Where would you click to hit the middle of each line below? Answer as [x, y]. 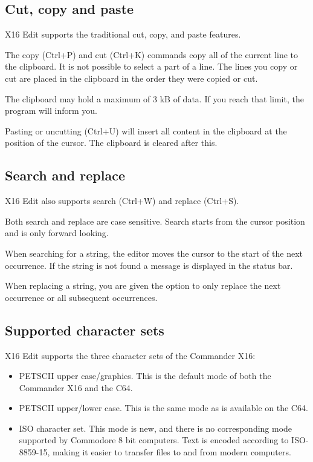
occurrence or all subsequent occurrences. [81, 297]
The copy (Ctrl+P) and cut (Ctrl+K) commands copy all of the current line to [151, 54]
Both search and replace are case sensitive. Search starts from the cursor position [155, 221]
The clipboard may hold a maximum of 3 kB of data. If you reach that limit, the [154, 98]
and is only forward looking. [57, 233]
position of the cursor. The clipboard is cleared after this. [111, 143]
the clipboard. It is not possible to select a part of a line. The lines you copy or [151, 66]
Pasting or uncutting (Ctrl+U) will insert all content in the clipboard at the [146, 130]
